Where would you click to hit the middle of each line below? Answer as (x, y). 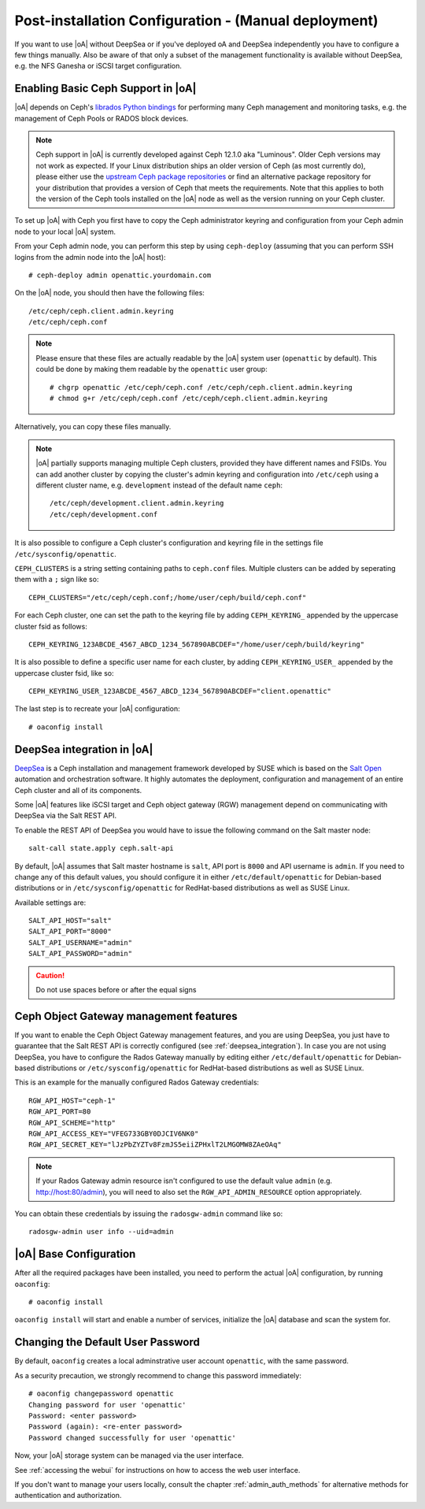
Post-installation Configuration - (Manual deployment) (196, 20)
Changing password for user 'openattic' (107, 1405)
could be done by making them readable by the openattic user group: (152, 369)
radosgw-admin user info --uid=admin (102, 1232)
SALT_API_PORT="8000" (70, 932)
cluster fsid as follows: (51, 626)
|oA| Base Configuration (75, 1254)
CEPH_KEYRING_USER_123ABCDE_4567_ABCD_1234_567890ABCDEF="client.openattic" (180, 691)
